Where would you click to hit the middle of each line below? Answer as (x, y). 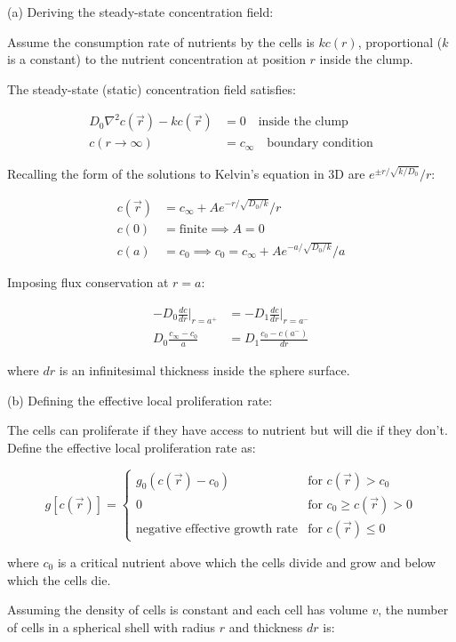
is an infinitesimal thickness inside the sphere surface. (204, 370)
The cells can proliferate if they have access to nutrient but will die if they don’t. (228, 430)
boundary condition (320, 144)
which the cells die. (59, 579)
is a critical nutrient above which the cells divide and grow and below (247, 562)
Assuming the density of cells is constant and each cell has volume (188, 610)
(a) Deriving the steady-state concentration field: (140, 12)
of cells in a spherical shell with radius (112, 626)
